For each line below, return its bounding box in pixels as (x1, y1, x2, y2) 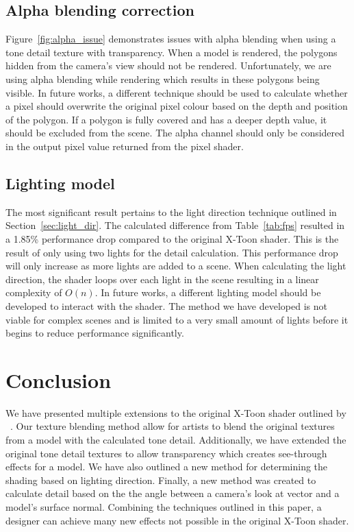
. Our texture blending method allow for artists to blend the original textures (10, 419, 335, 433)
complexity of (5, 285, 62, 300)
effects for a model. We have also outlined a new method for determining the (5, 459, 328, 474)
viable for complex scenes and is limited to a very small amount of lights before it (5, 312, 349, 326)
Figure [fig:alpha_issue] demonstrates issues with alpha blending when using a (5, 32, 336, 46)
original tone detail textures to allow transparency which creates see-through (5, 446, 327, 460)
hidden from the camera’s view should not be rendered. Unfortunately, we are (5, 58, 331, 73)
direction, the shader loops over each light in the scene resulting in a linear (5, 271, 319, 286)
